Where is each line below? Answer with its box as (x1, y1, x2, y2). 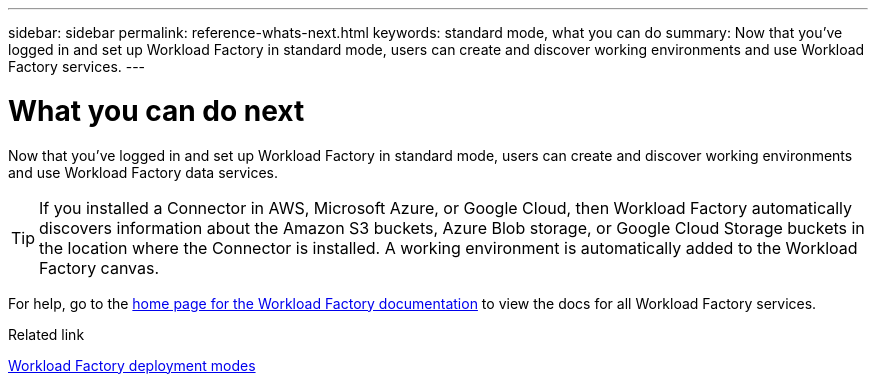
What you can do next (8, 93, 305, 128)
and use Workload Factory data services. (8, 163, 279, 181)
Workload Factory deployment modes (8, 356, 256, 374)
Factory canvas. (39, 257, 160, 278)
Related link (8, 325, 85, 343)
